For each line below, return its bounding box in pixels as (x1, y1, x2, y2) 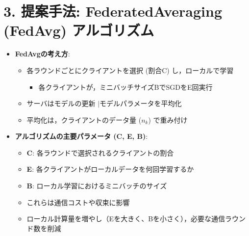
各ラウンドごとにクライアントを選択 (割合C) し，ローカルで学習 (26, 65, 234, 75)
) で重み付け (148, 114, 188, 125)
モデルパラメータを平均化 (100, 98, 182, 108)
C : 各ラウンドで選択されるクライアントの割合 (26, 147, 174, 157)
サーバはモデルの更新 (26, 98, 96, 108)
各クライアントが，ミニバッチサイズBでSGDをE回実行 (38, 81, 213, 92)
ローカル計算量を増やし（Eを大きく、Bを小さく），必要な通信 (26, 213, 225, 224)
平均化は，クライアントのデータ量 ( (26, 114, 142, 125)
